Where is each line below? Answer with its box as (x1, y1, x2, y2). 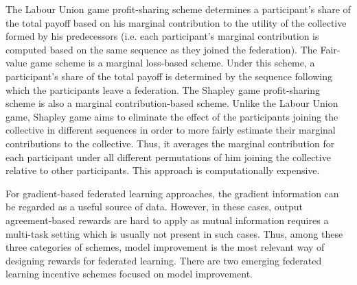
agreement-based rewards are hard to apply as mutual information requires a (5, 212, 329, 227)
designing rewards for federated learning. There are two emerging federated (5, 253, 322, 267)
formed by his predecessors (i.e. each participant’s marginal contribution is (5, 29, 319, 43)
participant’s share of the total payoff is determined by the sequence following (5, 69, 333, 83)
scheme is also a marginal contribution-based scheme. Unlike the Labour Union (5, 96, 338, 110)
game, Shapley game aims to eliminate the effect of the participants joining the (5, 109, 338, 123)
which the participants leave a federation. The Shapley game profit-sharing (5, 82, 321, 97)
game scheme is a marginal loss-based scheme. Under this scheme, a (30, 55, 315, 70)
